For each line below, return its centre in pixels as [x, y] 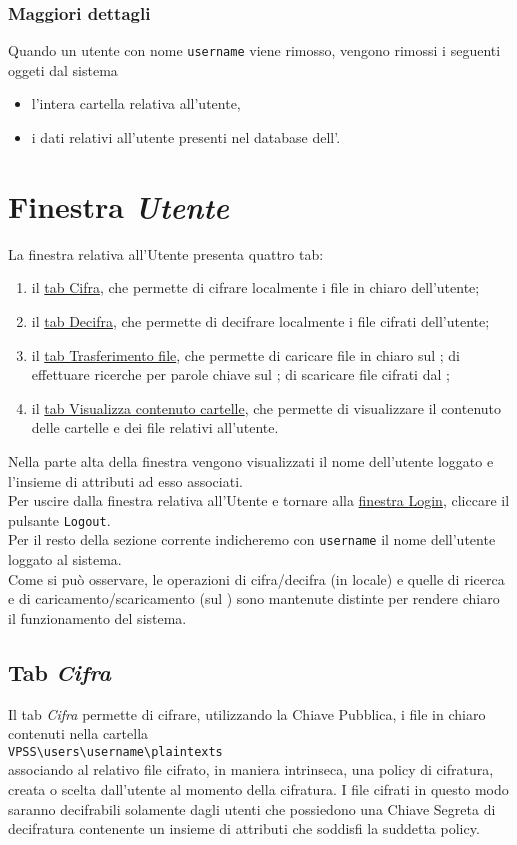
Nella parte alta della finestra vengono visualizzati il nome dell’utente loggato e [251, 460]
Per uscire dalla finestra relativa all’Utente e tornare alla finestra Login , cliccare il [259, 500]
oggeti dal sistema [63, 69]
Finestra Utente [118, 206]
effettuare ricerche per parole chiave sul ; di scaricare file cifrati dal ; [240, 374]
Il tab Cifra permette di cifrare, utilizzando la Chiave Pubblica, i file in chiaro [247, 713]
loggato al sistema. [65, 559]
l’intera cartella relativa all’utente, [136, 103]
